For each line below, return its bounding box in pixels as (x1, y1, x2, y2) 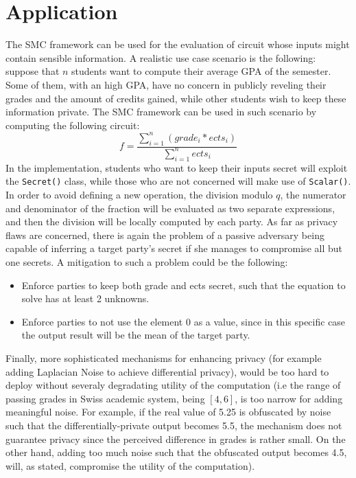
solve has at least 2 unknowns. (21, 291, 150, 306)
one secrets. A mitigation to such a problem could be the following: (5, 254, 288, 269)
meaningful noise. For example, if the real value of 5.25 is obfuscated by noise (5, 405, 331, 419)
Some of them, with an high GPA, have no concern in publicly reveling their (5, 77, 327, 91)
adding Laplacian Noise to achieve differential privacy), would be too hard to (5, 364, 329, 378)
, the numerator (280, 187, 346, 201)
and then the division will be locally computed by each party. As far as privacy (5, 214, 338, 229)
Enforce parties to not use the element (21, 314, 183, 328)
